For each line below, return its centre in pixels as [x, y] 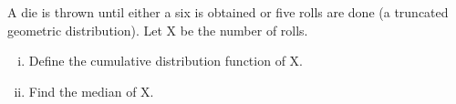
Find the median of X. [91, 91]
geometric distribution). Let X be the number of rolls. [158, 30]
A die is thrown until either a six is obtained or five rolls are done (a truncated [228, 12]
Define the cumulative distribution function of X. [166, 61]
